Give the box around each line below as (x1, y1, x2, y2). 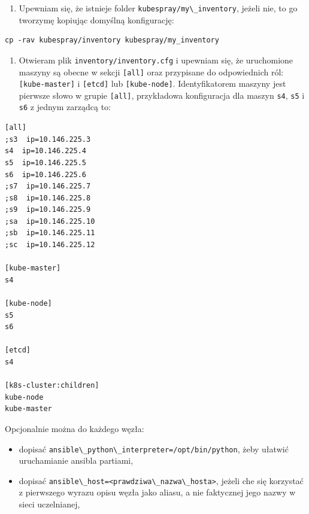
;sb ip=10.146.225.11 (5, 229, 95, 238)
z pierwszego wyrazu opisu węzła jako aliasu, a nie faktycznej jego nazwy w (19, 486, 296, 498)
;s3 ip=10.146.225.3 (5, 135, 91, 144)
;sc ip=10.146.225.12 (5, 241, 95, 250)
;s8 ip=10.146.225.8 (5, 193, 91, 202)
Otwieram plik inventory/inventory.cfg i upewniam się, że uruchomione (19, 53, 293, 66)
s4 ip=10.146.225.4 (5, 147, 87, 156)
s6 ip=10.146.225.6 (5, 170, 87, 179)
